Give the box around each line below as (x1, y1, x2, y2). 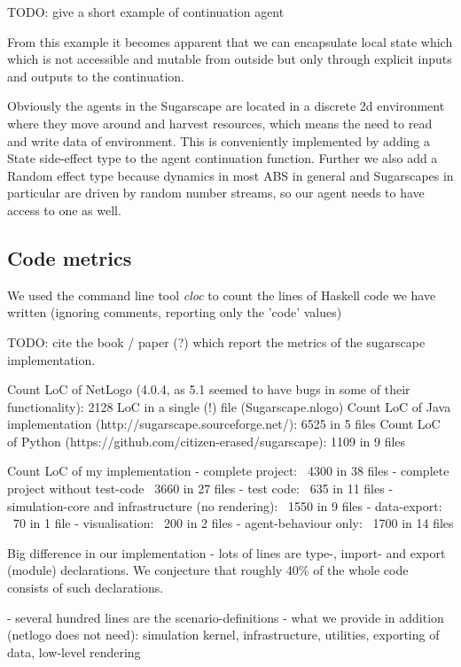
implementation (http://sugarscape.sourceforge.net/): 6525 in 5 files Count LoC (7, 415, 441, 433)
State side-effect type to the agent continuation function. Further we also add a (7, 149, 438, 167)
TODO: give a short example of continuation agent (7, 3, 285, 20)
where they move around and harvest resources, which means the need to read (7, 113, 433, 132)
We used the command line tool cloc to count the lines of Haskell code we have (7, 285, 436, 304)
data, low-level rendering (7, 642, 141, 661)
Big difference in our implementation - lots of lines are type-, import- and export (7, 543, 446, 562)
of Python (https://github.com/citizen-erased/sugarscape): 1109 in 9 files (7, 431, 406, 450)
